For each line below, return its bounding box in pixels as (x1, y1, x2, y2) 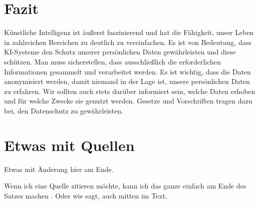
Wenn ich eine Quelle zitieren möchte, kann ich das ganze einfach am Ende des (4, 180, 246, 191)
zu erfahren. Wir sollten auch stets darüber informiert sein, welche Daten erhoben (4, 85, 255, 96)
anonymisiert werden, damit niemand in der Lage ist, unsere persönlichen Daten (4, 76, 250, 86)
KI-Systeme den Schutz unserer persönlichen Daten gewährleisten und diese (4, 46, 236, 57)
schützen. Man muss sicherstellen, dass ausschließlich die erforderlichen (4, 56, 221, 66)
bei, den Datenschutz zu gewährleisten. (4, 105, 123, 115)
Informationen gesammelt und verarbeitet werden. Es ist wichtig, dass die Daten (4, 66, 251, 76)
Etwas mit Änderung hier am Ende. (4, 163, 114, 174)
